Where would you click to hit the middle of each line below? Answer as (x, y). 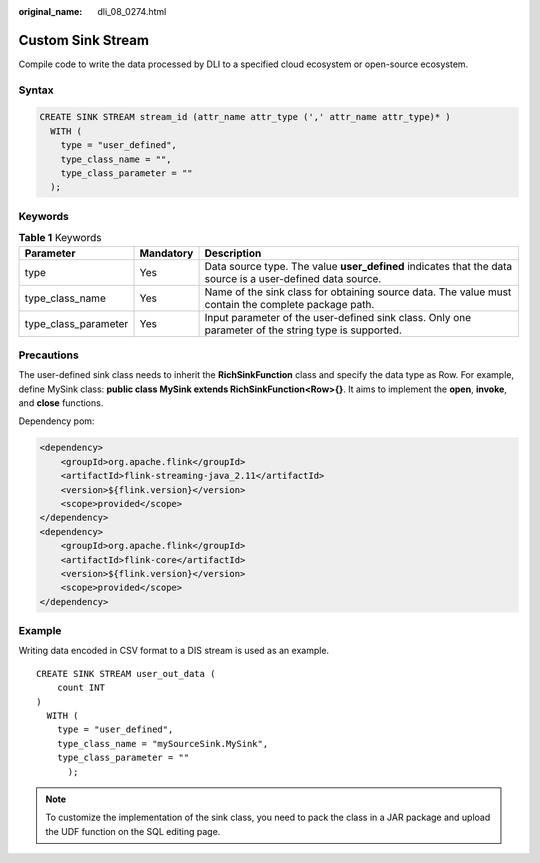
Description (233, 253)
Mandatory (166, 253)
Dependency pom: (56, 421)
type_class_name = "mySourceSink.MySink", (162, 743)
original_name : (50, 11)
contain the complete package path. (289, 304)
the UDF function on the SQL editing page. (133, 831)
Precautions (48, 355)
